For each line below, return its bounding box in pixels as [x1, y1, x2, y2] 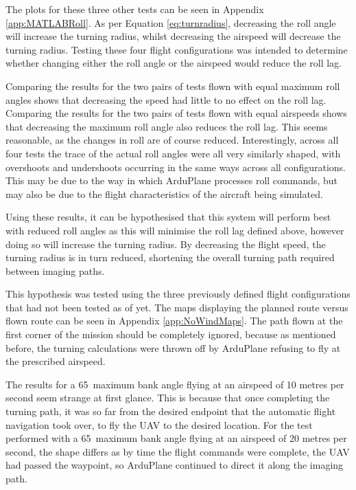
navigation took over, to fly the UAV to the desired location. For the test [5, 417, 313, 432]
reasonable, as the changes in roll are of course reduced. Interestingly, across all [5, 133, 339, 147]
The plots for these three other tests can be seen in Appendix [5, 2, 264, 16]
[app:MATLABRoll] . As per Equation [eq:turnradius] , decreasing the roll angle [5, 15, 336, 30]
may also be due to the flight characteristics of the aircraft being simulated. [5, 186, 323, 201]
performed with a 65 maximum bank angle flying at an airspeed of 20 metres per [5, 431, 347, 445]
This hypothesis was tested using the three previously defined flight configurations [5, 287, 351, 301]
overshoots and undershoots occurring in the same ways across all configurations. [5, 159, 346, 174]
